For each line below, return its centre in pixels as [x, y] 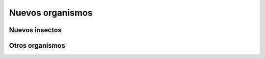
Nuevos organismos [51, 13]
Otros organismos [37, 46]
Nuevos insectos [35, 30]
